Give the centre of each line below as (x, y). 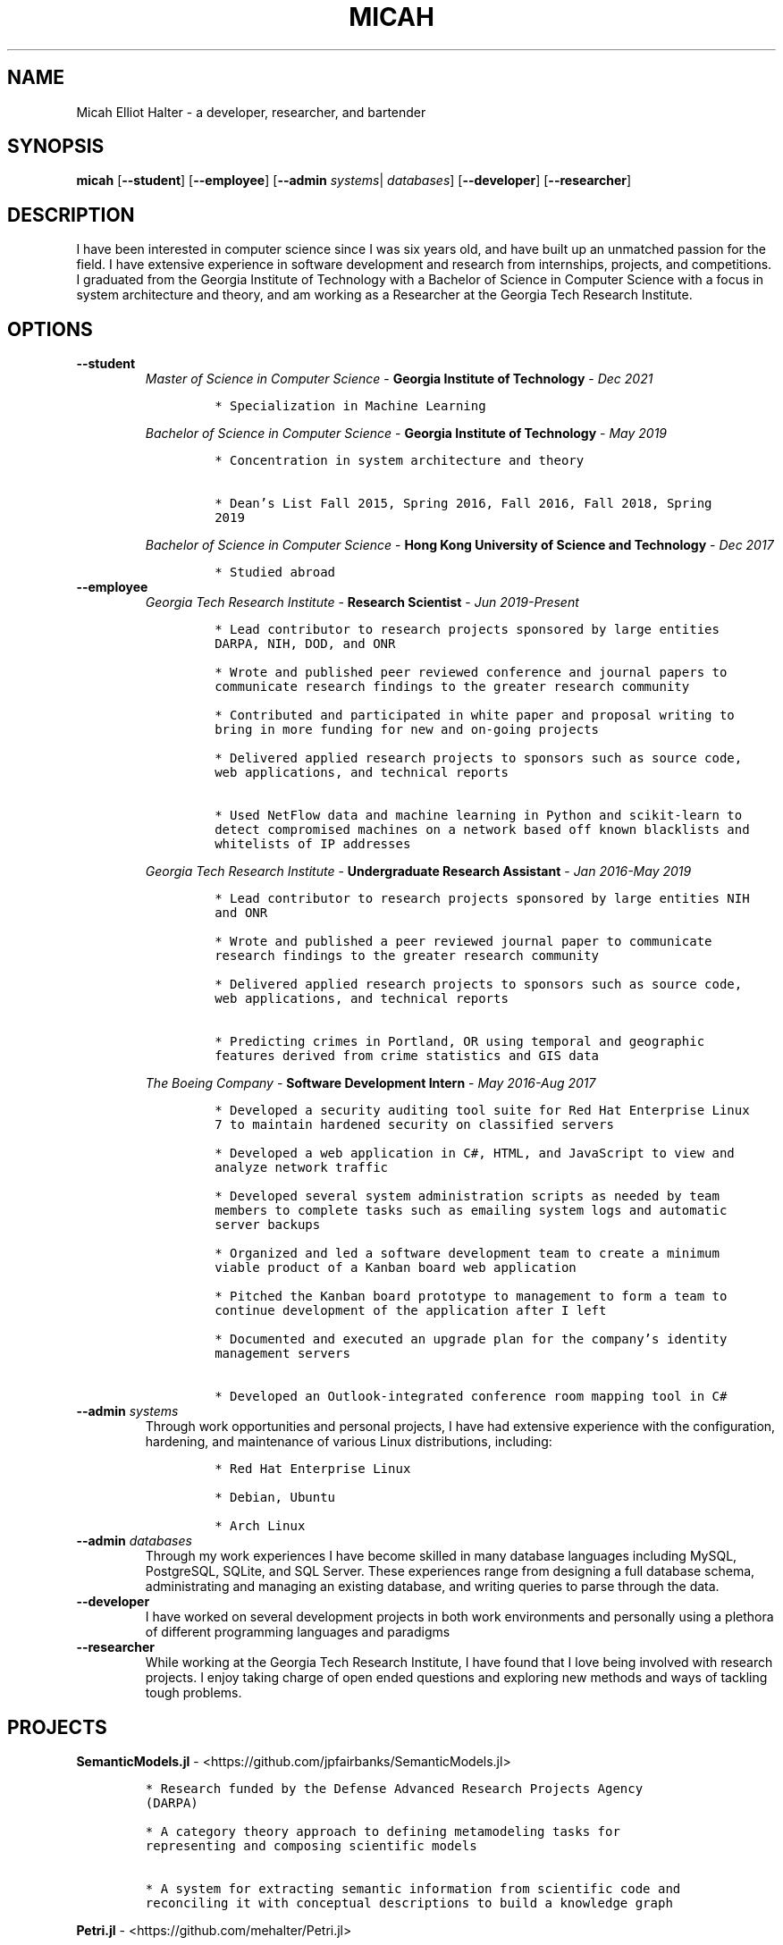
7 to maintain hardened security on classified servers (414, 1125)
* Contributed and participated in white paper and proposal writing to (475, 716)
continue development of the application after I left (411, 1311)
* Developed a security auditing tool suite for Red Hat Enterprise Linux (482, 1111)
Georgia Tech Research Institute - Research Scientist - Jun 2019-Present (362, 602)
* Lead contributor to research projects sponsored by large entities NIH (482, 899)
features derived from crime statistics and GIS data (407, 1056)
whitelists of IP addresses (313, 844)
